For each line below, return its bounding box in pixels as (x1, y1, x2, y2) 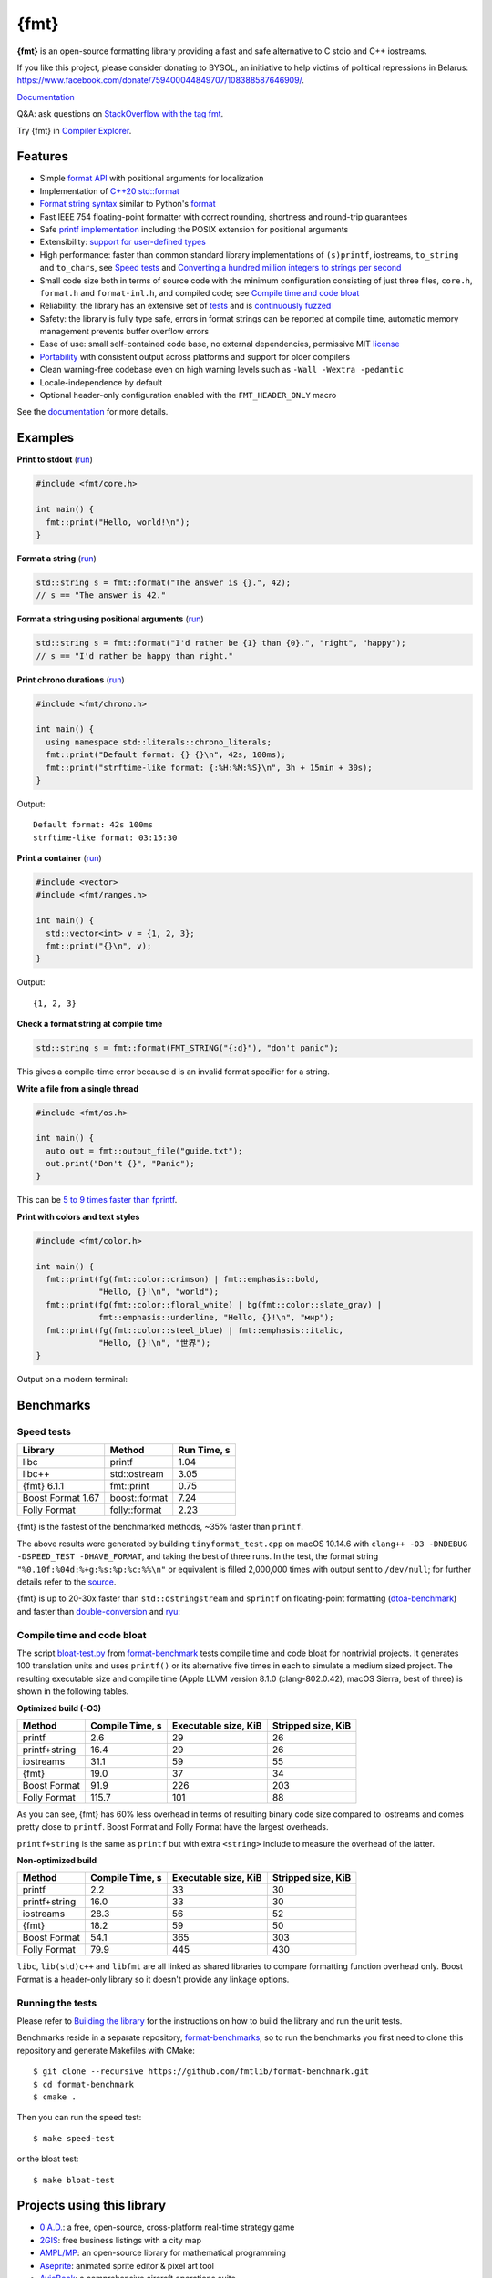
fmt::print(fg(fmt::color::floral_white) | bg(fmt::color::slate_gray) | (46, 1299, 383, 1309)
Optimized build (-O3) (16, 1702, 102, 1713)
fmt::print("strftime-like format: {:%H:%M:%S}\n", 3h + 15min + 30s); (46, 762, 373, 773)
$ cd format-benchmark (33, 2078, 135, 2089)
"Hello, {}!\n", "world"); (98, 1287, 219, 1298)
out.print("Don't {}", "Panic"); (46, 1158, 195, 1169)
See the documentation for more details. (16, 406, 169, 417)
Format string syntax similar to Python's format (39, 199, 216, 210)
